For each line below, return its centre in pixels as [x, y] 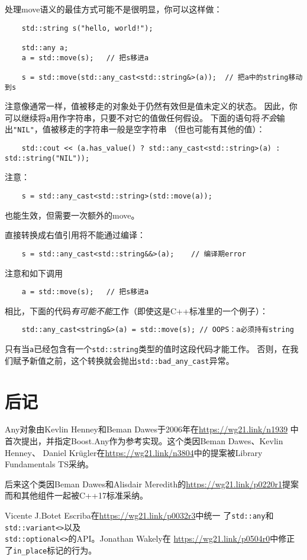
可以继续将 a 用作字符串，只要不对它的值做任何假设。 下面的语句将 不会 [141, 117]
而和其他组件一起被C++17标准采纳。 [76, 495]
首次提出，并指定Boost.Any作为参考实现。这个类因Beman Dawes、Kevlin [144, 441]
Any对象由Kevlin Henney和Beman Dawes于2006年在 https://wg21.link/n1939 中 [152, 429]
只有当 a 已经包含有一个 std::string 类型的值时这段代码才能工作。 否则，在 [148, 349]
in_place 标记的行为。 [55, 550]
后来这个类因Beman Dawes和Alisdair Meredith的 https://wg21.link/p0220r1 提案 [152, 484]
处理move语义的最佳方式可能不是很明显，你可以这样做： [114, 9]
